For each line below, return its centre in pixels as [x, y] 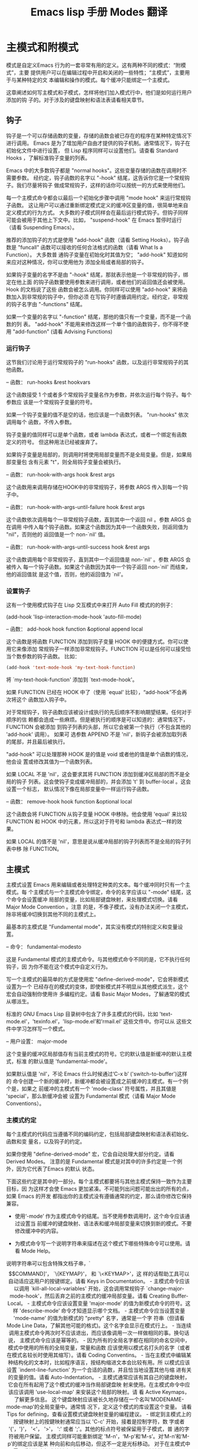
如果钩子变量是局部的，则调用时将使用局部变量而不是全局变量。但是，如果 [96, 455]
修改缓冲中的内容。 [38, 1231]
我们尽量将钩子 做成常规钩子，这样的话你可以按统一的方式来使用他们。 [102, 185]
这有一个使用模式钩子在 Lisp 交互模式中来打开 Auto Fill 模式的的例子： [91, 605]
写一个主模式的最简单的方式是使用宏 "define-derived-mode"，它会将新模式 [97, 980]
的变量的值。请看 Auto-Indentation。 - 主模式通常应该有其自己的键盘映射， [99, 1377]
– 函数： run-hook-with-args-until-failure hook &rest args [76, 507]
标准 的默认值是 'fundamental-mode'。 [63, 1061]
